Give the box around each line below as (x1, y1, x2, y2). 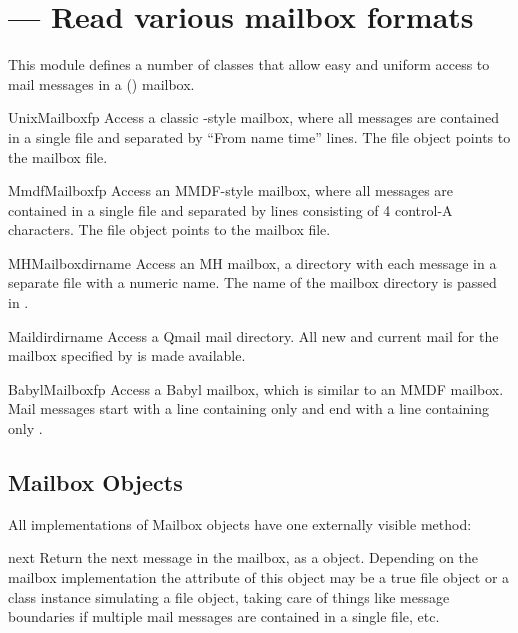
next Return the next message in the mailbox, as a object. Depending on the (8, 547, 479, 568)
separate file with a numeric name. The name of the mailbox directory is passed (8, 272, 497, 293)
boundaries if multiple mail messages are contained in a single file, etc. (8, 606, 440, 627)
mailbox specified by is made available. (8, 345, 246, 366)
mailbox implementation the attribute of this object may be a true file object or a (8, 567, 510, 588)
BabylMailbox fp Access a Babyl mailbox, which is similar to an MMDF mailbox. (8, 378, 504, 399)
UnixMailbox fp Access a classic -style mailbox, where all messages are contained (8, 107, 500, 128)
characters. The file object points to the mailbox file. (8, 219, 331, 240)
